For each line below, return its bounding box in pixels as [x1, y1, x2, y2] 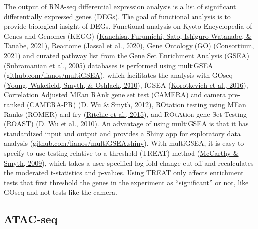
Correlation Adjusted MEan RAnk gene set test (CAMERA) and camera [4, 89, 226, 100]
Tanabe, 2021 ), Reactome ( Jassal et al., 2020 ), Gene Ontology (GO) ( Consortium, [4, 40, 254, 51]
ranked [4, 99, 25, 109]
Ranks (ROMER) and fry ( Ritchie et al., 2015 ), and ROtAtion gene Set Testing [4, 109, 247, 119]
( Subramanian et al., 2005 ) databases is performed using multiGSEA [4, 60, 213, 70]
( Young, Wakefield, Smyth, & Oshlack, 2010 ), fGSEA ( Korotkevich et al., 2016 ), [4, 79, 248, 90]
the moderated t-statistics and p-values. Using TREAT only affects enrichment [4, 167, 244, 178]
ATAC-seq [4, 211, 58, 227]
